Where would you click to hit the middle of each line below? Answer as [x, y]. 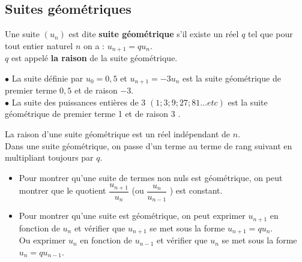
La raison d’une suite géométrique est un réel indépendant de [118, 134]
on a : [94, 45]
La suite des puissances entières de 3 [79, 102]
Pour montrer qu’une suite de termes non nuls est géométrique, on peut [151, 177]
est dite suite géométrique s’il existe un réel [154, 34]
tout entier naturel [39, 45]
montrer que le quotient [62, 190]
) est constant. [196, 190]
